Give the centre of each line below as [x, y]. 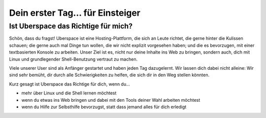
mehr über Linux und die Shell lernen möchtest [69, 93]
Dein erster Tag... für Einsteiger [75, 13]
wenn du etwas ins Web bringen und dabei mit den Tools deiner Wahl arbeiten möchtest [111, 100]
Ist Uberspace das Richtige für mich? [71, 26]
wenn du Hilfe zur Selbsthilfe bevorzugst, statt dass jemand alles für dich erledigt [104, 107]
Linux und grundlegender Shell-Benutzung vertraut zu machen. [73, 59]
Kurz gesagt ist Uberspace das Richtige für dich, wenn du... [69, 84]
